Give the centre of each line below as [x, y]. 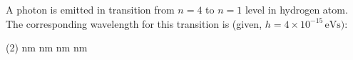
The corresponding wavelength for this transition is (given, [134, 23]
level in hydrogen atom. [296, 9]
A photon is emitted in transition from [90, 9]
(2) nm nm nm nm [47, 47]
